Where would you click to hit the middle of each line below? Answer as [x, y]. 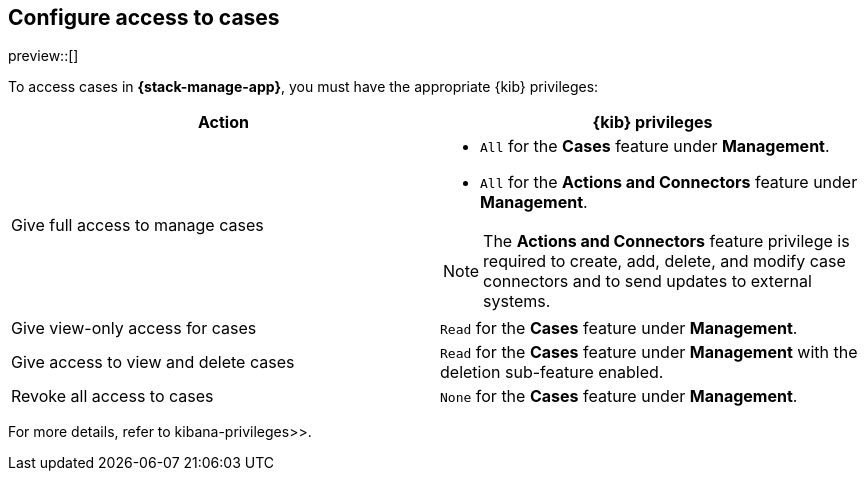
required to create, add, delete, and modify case [664, 261]
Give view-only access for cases [134, 328]
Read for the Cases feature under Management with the [649, 352]
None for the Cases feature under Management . [619, 396]
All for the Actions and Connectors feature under [669, 182]
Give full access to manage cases [137, 225]
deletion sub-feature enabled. [552, 372]
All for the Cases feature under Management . [655, 146]
